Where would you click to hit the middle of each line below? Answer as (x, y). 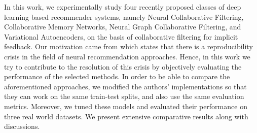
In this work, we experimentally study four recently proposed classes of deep (123, 7)
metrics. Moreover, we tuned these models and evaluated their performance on (126, 106)
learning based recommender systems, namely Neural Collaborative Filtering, (124, 16)
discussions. (22, 126)
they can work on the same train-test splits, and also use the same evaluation (124, 96)
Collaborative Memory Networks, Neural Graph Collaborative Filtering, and (123, 27)
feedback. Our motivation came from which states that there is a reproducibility (128, 46)
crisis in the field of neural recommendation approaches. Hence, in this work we (127, 56)
